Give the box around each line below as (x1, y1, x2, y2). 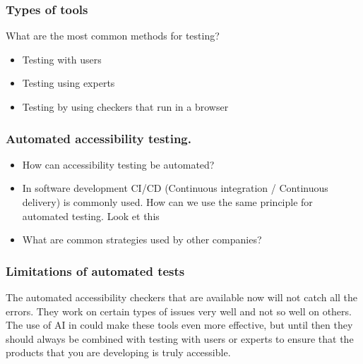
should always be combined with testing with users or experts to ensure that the (6, 331, 354, 346)
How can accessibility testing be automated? (22, 157, 215, 171)
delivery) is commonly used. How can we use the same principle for (22, 195, 313, 209)
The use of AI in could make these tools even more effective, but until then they (6, 317, 353, 332)
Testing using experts (22, 75, 115, 90)
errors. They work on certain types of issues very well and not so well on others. (6, 303, 352, 318)
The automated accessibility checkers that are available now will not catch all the (6, 290, 358, 304)
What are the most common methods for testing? (6, 28, 220, 43)
